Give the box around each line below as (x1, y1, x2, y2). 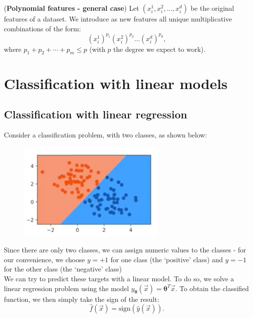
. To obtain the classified (175, 283, 249, 293)
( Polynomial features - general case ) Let (4, 3, 139, 13)
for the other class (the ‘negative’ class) (4, 264, 122, 274)
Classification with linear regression (4, 107, 188, 122)
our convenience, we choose (4, 254, 85, 264)
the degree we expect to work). (113, 44, 206, 54)
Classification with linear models (4, 73, 228, 93)
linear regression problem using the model (4, 283, 129, 293)
